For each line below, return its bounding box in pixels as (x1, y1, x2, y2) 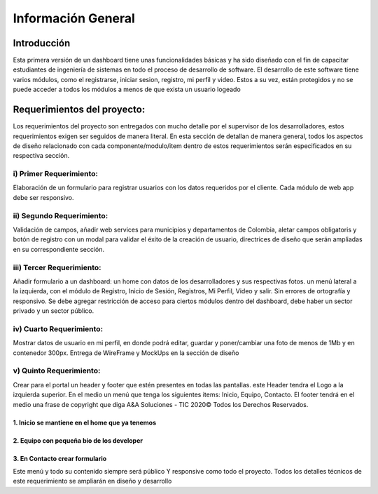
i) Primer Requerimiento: (13, 169, 98, 179)
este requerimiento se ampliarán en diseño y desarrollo (13, 477, 172, 486)
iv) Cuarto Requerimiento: (13, 323, 104, 333)
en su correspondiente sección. (13, 245, 105, 253)
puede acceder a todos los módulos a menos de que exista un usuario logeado (13, 85, 241, 94)
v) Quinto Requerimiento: (13, 366, 101, 375)
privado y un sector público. (13, 307, 94, 315)
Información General (13, 11, 136, 26)
